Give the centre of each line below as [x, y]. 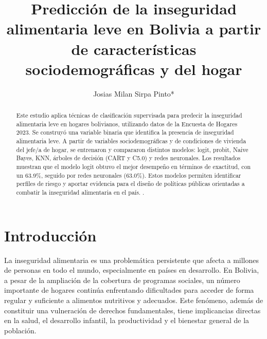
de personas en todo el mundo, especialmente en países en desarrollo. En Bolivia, [132, 270]
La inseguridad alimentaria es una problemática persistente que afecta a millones [131, 260]
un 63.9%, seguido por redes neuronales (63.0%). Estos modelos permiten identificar [129, 175]
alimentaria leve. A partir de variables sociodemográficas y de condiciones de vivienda [131, 141]
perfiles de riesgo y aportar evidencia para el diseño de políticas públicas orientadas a [130, 184]
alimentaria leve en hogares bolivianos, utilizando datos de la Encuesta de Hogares [127, 124]
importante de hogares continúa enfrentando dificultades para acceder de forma [129, 290]
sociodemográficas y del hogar [134, 69]
